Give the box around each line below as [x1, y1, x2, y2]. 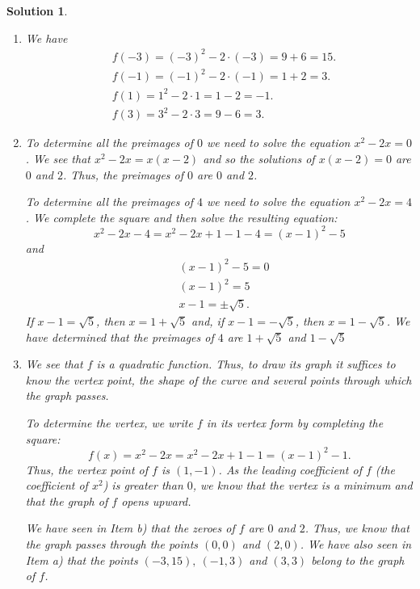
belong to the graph [311, 551, 405, 568]
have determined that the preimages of [25, 328, 214, 345]
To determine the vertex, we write [25, 414, 193, 431]
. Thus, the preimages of [63, 166, 184, 183]
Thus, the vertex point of [25, 461, 149, 478]
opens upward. [121, 492, 191, 509]
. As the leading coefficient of [218, 461, 362, 478]
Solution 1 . [6, 2, 68, 19]
